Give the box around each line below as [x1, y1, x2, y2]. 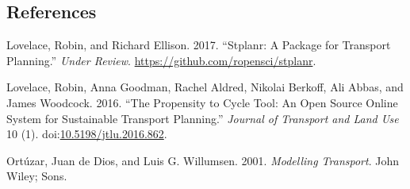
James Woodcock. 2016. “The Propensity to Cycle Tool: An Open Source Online [6, 94, 398, 110]
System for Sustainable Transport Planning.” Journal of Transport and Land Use [6, 110, 399, 126]
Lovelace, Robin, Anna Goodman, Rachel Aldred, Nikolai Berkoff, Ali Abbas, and [6, 79, 404, 95]
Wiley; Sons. [6, 168, 67, 184]
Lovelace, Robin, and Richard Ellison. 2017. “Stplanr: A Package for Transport [6, 37, 391, 53]
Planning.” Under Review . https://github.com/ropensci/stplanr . [6, 52, 316, 68]
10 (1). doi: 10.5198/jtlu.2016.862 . [6, 125, 167, 142]
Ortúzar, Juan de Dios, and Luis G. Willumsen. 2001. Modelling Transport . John [6, 152, 399, 168]
